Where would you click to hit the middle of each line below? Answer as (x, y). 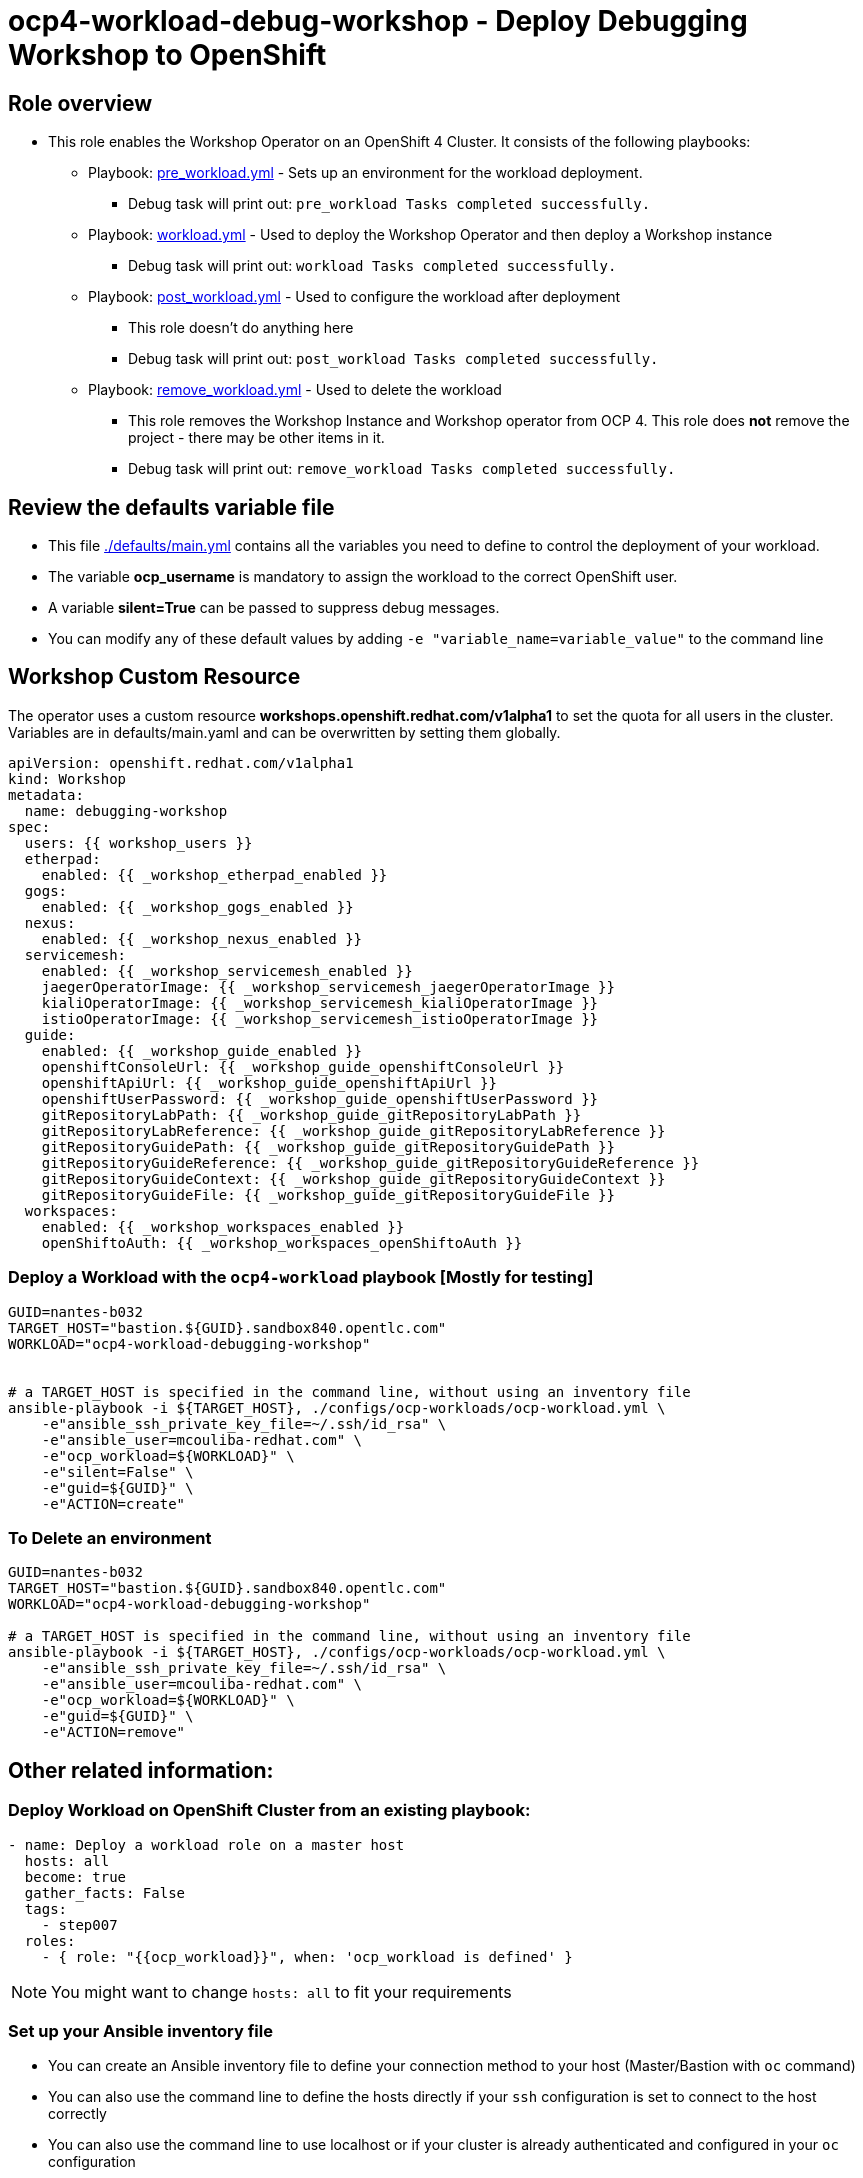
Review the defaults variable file (171, 507)
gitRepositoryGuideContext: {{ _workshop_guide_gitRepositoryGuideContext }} (353, 1178)
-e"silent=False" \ (117, 1471)
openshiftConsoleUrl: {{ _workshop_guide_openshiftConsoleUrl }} (303, 1066)
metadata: (46, 794)
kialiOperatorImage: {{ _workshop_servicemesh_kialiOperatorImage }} (320, 1002)
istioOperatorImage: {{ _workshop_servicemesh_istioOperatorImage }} (320, 1018)
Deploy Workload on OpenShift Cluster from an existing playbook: (269, 1810)
